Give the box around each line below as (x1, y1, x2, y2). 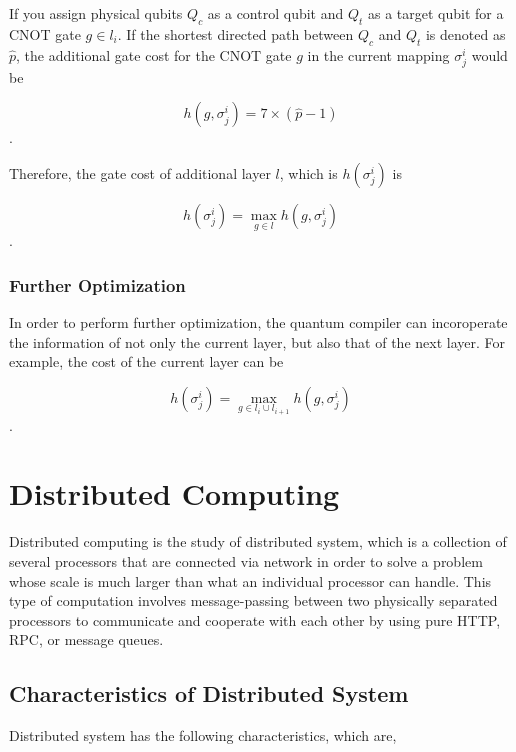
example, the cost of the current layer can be (9, 351, 284, 372)
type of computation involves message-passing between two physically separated (9, 590, 498, 611)
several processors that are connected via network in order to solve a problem (9, 550, 483, 571)
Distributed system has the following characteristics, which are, (9, 725, 397, 746)
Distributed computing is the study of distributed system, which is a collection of (9, 531, 507, 552)
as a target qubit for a (368, 3, 504, 23)
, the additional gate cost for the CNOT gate (16, 44, 292, 65)
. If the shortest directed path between (117, 23, 354, 44)
